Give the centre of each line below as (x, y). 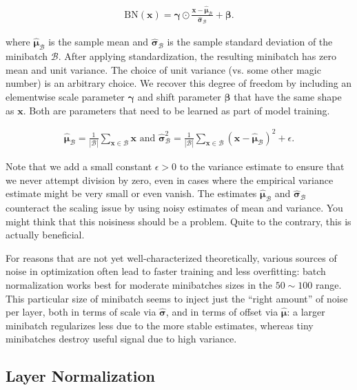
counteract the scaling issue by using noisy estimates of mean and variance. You (174, 207)
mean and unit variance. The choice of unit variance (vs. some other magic (163, 69)
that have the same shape (288, 96)
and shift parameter (179, 96)
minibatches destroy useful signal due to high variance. (121, 339)
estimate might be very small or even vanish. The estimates (131, 193)
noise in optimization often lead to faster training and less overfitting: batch (166, 271)
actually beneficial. (45, 235)
